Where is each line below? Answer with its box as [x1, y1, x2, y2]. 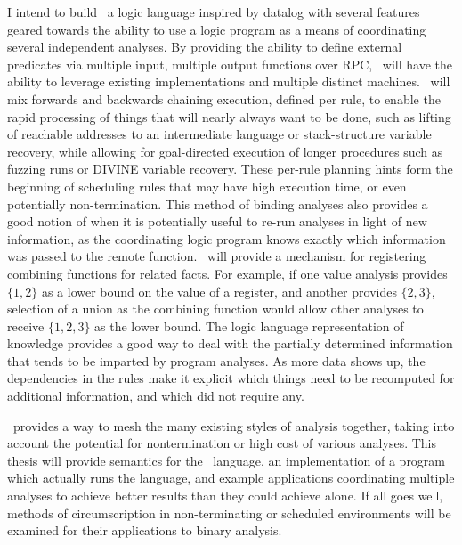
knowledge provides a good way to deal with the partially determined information [7, 334, 453, 353]
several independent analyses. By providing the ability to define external [7, 37, 402, 56]
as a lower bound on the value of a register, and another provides [41, 281, 397, 300]
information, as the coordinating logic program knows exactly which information [7, 229, 446, 248]
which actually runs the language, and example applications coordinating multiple [7, 468, 455, 487]
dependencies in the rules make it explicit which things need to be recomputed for [7, 369, 455, 387]
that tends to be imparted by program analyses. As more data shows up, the [7, 351, 426, 370]
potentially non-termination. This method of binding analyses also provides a [7, 194, 428, 213]
